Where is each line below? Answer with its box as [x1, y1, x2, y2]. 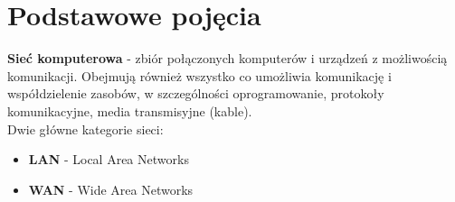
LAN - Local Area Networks [28, 150, 189, 169]
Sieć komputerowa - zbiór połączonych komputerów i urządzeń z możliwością [7, 49, 448, 68]
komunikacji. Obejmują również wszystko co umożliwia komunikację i [7, 66, 392, 85]
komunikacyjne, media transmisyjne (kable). [7, 101, 252, 120]
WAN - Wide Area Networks [28, 179, 194, 198]
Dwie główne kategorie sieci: [7, 119, 164, 138]
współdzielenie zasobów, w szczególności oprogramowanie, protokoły [7, 84, 384, 103]
